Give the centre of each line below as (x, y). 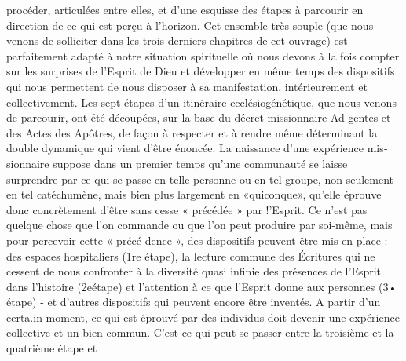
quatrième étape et (52, 348)
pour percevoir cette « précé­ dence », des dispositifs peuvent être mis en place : (197, 240)
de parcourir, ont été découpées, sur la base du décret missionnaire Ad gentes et (199, 117)
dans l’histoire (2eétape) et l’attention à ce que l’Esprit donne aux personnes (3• (202, 286)
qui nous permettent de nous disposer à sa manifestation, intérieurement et (187, 86)
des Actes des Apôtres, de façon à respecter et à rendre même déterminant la (192, 132)
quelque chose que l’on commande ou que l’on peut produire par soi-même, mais (199, 225)
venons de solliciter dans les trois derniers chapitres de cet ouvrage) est (177, 40)
